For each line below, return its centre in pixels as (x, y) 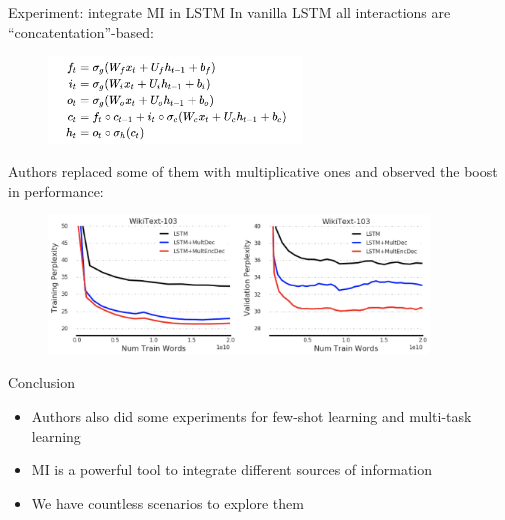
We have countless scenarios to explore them (167, 502)
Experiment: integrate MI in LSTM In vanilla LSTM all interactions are (229, 12)
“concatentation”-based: (81, 31)
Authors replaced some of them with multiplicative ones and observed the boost (253, 171)
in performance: (56, 190)
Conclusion (41, 382)
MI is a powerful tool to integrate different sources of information (231, 469)
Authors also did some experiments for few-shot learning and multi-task (251, 415)
